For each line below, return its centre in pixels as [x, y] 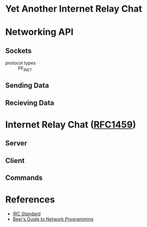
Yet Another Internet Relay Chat [74, 9]
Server [16, 143]
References [30, 200]
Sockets [19, 51]
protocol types [21, 63]
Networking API [39, 32]
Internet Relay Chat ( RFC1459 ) [71, 124]
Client [15, 160]
